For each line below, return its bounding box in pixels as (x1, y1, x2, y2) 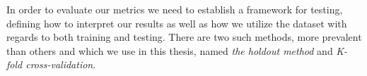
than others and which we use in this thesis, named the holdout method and (6, 43, 333, 58)
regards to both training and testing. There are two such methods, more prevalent (6, 30, 362, 44)
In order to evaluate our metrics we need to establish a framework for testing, (6, 2, 343, 16)
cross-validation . (25, 57, 96, 72)
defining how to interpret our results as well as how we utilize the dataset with (6, 15, 347, 30)
